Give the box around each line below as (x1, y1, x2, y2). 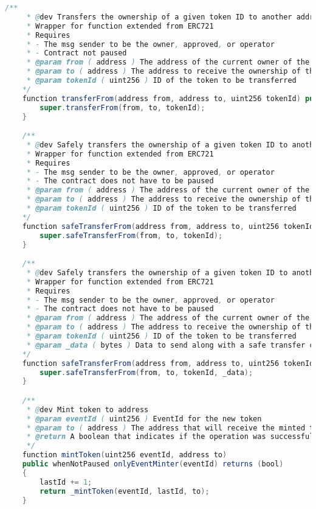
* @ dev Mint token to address (26, 405, 149, 414)
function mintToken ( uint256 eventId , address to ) (22, 451, 227, 460)
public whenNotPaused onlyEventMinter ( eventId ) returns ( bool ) (22, 460, 284, 469)
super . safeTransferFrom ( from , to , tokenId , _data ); (39, 368, 253, 377)
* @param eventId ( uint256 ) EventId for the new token (26, 414, 262, 423)
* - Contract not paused (26, 49, 127, 58)
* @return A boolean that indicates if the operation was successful (26, 432, 314, 441)
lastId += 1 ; (39, 477, 92, 486)
